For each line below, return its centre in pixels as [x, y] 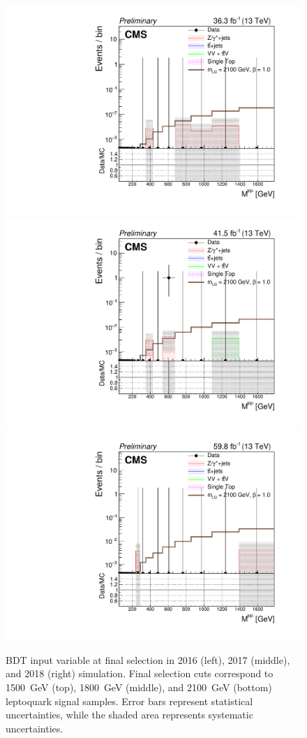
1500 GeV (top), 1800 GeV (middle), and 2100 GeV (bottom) [139, 687]
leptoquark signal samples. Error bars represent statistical [129, 701]
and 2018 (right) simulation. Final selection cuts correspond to [140, 673]
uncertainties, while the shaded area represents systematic [129, 715]
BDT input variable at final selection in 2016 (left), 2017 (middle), [148, 659]
